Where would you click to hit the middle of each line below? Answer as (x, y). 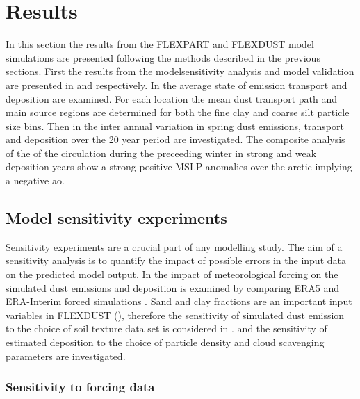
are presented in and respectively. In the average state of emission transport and (177, 84)
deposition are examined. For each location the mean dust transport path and (172, 98)
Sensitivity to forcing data (80, 387)
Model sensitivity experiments (116, 218)
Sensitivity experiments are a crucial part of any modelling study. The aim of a (174, 246)
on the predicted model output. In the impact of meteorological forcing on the (172, 274)
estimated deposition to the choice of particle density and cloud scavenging (165, 342)
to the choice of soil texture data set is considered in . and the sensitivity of (166, 328)
